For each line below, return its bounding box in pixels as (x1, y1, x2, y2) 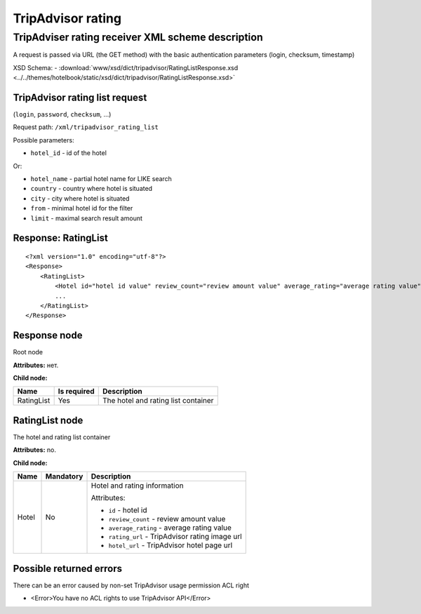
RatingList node (13, 414, 83, 426)
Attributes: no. (13, 446, 56, 454)
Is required (58, 387, 95, 396)
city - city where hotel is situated (30, 194, 130, 203)
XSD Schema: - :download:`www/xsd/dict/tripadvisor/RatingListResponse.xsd (13, 63, 239, 72)
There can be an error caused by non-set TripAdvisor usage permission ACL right (13, 581, 249, 589)
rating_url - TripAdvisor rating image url (108, 532, 242, 542)
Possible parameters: (13, 135, 74, 144)
